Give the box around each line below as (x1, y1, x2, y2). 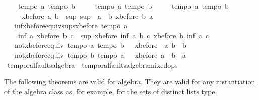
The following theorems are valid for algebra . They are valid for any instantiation (4, 76, 255, 87)
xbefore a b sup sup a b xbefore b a (21, 10, 153, 21)
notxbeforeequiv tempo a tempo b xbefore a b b (14, 40, 186, 50)
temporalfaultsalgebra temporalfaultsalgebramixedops (7, 59, 178, 70)
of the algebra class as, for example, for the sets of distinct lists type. (4, 86, 217, 96)
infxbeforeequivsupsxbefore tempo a (14, 20, 128, 31)
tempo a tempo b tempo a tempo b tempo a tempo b (18, 1, 229, 11)
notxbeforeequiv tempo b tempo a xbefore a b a (14, 49, 186, 60)
